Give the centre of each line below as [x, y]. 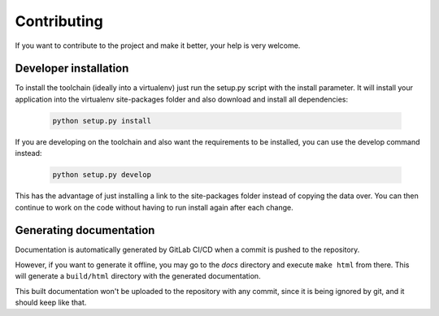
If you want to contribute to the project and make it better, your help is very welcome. [158, 45]
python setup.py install [102, 121]
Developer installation [72, 69]
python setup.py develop [102, 175]
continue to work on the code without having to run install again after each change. [154, 207]
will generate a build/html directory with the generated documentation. [138, 276]
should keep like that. [51, 303]
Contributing [59, 21]
